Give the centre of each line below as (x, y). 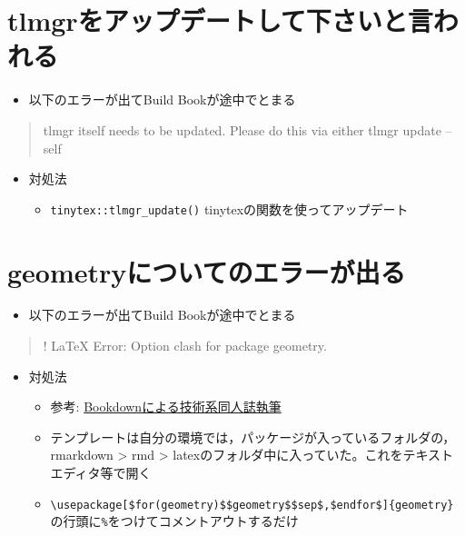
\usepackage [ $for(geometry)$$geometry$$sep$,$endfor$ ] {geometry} (252, 505)
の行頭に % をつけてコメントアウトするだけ (174, 521)
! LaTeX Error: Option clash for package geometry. (185, 346)
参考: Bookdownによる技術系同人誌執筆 (166, 407)
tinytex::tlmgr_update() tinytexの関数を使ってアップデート (229, 208)
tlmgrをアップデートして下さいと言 (220, 20)
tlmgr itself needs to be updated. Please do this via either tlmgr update (242, 129)
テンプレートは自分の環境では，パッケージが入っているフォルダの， (253, 437)
